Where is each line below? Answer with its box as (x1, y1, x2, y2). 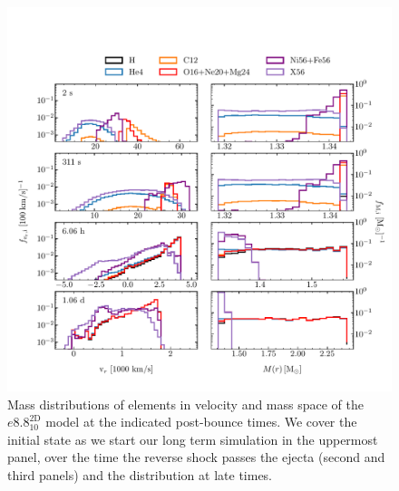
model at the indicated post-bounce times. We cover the (45, 412, 357, 431)
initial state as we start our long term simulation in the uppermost (7, 429, 378, 448)
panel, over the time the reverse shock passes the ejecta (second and (7, 448, 385, 467)
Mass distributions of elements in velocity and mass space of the (7, 394, 365, 413)
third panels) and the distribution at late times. (7, 465, 273, 484)
